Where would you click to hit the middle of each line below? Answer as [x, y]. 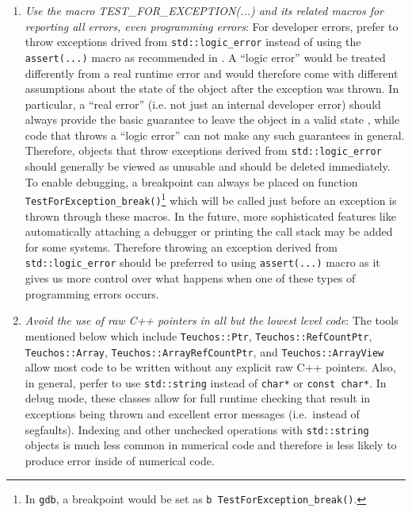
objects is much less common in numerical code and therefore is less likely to [211, 445]
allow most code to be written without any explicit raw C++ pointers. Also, [210, 367]
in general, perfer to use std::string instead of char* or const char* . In [206, 382]
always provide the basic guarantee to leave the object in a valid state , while [212, 119]
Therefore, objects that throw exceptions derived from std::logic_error [203, 150]
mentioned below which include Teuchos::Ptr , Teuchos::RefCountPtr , [198, 335]
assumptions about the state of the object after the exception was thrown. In [212, 89]
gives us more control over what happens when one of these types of [190, 278]
